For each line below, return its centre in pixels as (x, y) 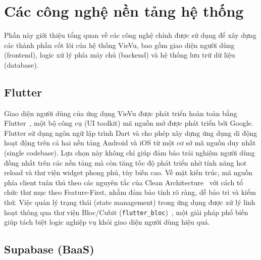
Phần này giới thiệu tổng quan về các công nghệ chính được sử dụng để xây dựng (130, 35)
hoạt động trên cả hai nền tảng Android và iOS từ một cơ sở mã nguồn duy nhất (130, 143)
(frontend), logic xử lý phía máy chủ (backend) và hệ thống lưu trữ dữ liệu (120, 55)
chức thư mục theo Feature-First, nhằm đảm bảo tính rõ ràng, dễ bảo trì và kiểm (130, 192)
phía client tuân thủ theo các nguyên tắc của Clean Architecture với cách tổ (124, 182)
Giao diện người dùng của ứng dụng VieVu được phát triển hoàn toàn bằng (121, 113)
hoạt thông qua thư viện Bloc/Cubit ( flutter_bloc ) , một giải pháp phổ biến (126, 212)
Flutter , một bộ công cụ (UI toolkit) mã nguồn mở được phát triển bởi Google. (129, 123)
